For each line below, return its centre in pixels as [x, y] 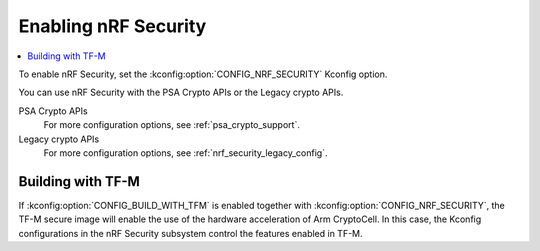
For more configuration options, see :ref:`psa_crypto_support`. [171, 125]
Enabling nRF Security [112, 26]
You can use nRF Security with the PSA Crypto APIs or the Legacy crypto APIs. [181, 92]
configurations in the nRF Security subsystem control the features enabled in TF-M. [191, 233]
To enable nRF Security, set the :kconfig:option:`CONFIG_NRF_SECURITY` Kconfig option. [203, 74]
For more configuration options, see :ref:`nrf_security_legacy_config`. [185, 152]
